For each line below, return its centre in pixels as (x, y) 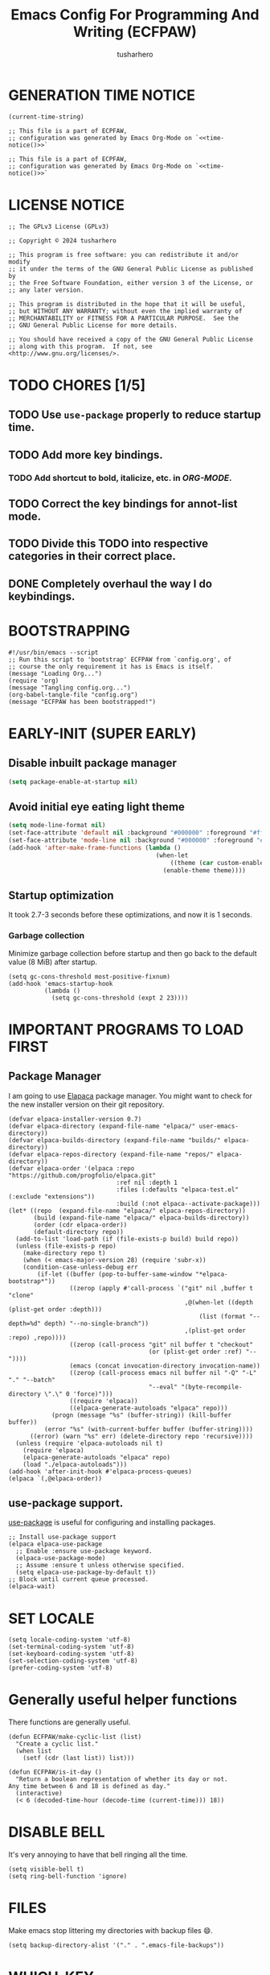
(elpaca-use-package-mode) (61, 1559)
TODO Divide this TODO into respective (108, 544)
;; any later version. (46, 290)
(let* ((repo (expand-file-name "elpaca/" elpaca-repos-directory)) (127, 1211)
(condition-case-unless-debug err (80, 1267)
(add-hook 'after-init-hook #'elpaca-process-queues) (100, 1472)
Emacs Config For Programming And (135, 15)
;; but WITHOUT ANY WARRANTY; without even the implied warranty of (125, 311)
